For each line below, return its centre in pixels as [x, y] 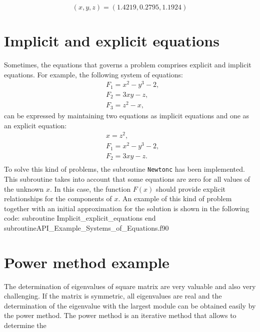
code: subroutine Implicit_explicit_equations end [80, 218]
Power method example [87, 262]
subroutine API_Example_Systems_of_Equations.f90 [86, 227]
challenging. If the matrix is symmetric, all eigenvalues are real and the [113, 296]
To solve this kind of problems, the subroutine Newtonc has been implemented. [124, 169]
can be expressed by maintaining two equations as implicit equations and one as [127, 115]
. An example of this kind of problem [175, 198]
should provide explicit [191, 188]
